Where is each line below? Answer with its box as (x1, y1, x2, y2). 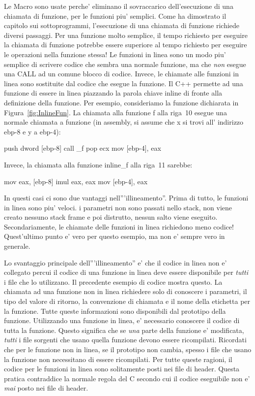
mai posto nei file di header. (4, 383, 88, 393)
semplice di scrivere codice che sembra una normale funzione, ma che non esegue (4, 59, 246, 69)
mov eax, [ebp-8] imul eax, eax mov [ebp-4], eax (4, 176, 148, 186)
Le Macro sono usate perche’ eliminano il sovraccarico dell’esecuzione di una (4, 1, 233, 11)
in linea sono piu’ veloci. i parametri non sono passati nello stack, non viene (4, 202, 232, 212)
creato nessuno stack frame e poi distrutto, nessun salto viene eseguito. (4, 212, 218, 222)
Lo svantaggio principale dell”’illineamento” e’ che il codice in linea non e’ (4, 257, 227, 267)
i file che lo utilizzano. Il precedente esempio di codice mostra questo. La (4, 276, 223, 287)
